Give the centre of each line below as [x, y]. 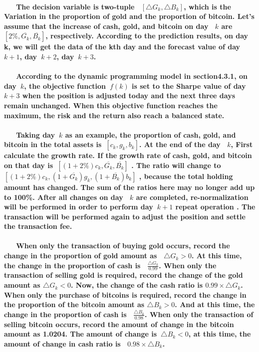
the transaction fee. [38, 226]
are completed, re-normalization [192, 197]
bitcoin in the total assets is [53, 144]
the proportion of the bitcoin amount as [74, 304]
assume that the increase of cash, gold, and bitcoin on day [106, 26]
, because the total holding [186, 176]
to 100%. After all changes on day [64, 197]
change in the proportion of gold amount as [81, 256]
